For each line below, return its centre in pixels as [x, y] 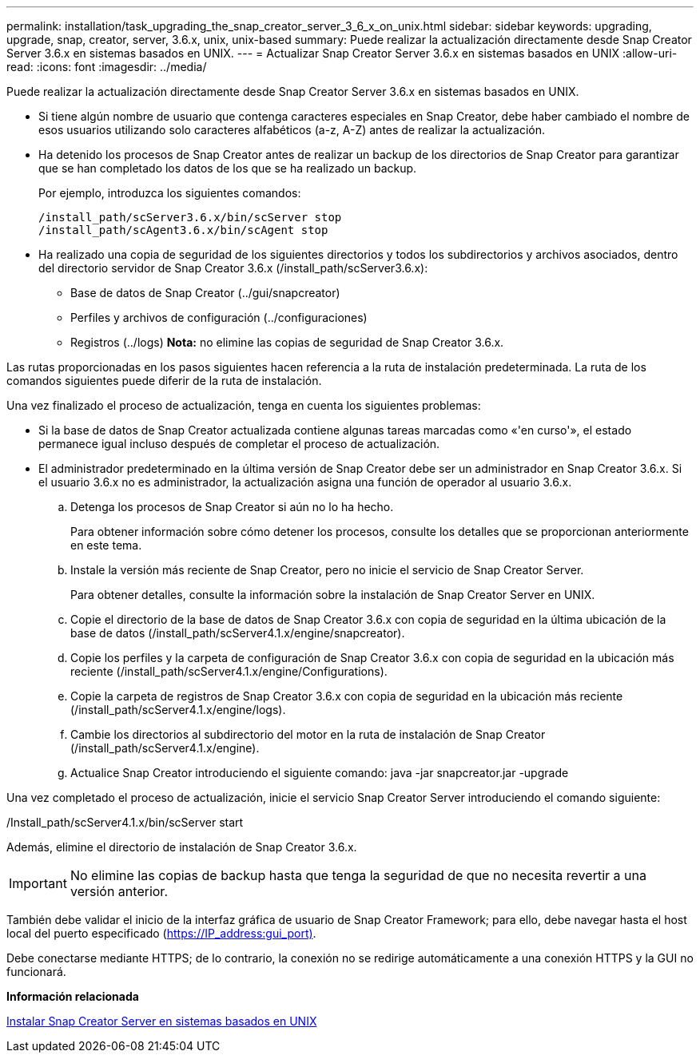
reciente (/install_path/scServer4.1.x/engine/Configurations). [229, 671]
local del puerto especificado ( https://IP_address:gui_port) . [161, 933]
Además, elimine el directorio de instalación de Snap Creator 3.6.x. [182, 847]
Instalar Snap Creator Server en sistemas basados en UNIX [162, 1021]
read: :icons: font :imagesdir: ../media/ [107, 67]
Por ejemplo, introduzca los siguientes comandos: [170, 193]
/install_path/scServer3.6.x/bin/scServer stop [190, 217]
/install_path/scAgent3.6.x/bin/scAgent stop [183, 230]
